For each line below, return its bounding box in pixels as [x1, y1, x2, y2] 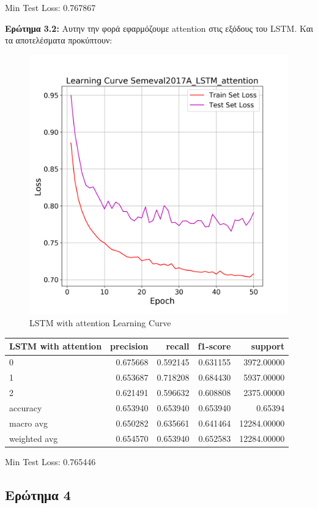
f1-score [198, 340, 231, 353]
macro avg [9, 416, 48, 429]
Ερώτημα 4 [5, 485, 71, 504]
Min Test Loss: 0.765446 [5, 455, 96, 468]
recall [166, 340, 190, 353]
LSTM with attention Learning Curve [29, 316, 171, 329]
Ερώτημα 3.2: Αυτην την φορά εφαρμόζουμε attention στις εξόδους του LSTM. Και [5, 21, 313, 34]
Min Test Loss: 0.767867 [5, 1, 96, 13]
